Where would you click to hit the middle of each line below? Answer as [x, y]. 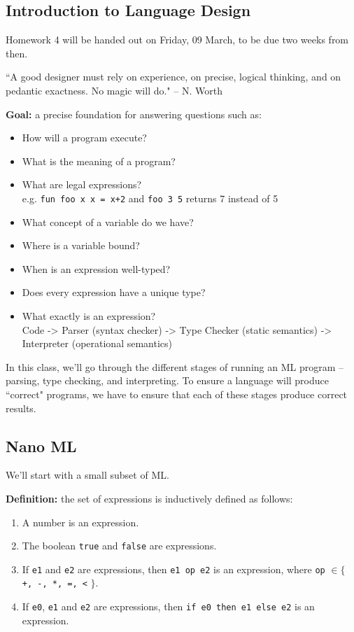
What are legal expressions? [82, 184]
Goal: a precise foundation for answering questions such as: [134, 114]
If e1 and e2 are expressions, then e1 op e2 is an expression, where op [174, 569]
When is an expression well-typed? [96, 268]
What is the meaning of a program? [99, 161]
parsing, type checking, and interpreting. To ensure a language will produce [167, 380]
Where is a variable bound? [81, 245]
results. [21, 408]
